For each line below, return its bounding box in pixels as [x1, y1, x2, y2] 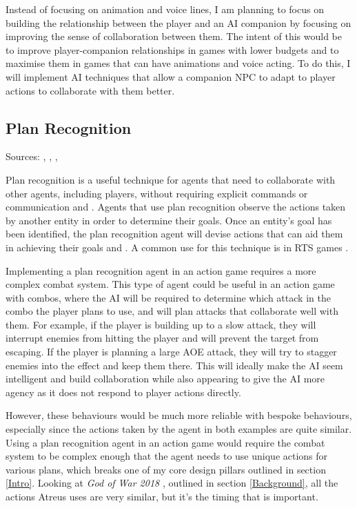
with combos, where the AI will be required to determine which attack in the [6, 290, 331, 304]
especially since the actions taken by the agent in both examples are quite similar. [6, 422, 352, 436]
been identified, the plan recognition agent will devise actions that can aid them [6, 226, 343, 241]
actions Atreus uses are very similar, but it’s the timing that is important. [6, 489, 318, 504]
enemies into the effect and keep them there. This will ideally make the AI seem [6, 358, 343, 372]
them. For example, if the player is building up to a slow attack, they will [6, 317, 316, 331]
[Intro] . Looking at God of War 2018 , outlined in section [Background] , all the [6, 476, 338, 490]
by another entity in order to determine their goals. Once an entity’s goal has [6, 213, 332, 227]
